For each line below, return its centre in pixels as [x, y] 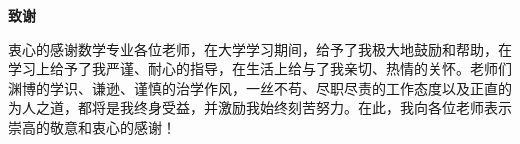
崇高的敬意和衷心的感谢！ [92, 126]
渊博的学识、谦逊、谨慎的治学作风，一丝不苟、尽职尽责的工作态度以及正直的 [260, 87]
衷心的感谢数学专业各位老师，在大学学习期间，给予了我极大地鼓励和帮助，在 [260, 48]
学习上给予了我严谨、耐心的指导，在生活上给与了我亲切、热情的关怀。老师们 [260, 68]
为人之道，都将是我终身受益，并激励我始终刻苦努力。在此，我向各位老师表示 [260, 107]
